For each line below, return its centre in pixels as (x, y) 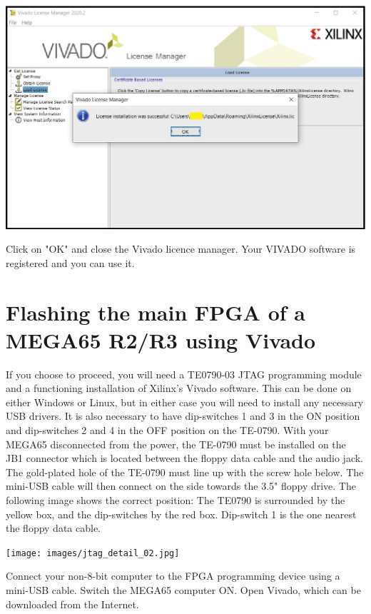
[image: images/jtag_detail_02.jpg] (93, 553)
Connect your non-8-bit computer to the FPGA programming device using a (173, 576)
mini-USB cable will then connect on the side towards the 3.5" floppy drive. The (181, 486)
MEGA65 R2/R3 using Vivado (161, 339)
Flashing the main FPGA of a (156, 312)
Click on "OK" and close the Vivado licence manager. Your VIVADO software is (181, 249)
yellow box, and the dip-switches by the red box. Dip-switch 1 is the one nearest (181, 514)
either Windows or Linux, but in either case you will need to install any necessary (185, 402)
